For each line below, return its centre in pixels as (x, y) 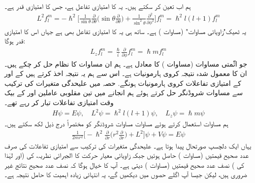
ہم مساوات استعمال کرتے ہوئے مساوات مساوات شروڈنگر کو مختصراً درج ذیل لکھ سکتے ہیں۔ (116, 124)
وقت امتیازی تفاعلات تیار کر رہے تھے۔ (59, 102)
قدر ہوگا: (15, 41)
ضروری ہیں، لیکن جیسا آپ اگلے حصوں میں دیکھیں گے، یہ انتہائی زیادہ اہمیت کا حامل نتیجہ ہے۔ (126, 174)
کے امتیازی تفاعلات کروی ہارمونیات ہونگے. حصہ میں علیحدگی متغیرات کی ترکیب (123, 83)
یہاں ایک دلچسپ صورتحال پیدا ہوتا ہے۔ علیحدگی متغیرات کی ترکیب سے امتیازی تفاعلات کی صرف (128, 145)
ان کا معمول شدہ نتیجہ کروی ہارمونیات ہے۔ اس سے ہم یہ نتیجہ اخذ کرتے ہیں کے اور (126, 73)
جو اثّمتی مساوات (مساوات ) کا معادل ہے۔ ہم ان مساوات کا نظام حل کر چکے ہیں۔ (126, 63)
